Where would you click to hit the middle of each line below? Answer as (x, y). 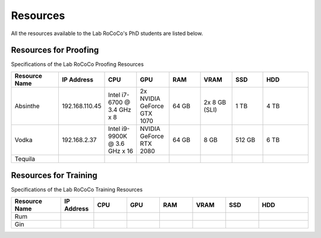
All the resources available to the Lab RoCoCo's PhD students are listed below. (107, 33)
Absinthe (27, 106)
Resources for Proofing (55, 50)
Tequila (25, 159)
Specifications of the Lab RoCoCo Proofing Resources (77, 64)
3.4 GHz (119, 109)
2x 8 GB (215, 102)
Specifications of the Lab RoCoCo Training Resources (77, 190)
